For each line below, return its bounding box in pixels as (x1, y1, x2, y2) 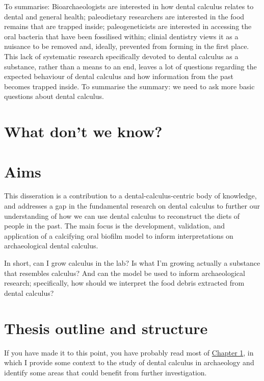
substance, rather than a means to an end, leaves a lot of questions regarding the (4, 61, 257, 71)
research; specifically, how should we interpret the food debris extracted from (4, 277, 245, 288)
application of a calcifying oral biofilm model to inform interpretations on (4, 230, 233, 241)
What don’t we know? (4, 121, 163, 142)
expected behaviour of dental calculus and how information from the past (4, 71, 233, 82)
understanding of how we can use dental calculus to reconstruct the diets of (4, 210, 240, 221)
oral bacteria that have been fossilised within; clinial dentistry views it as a (4, 31, 239, 41)
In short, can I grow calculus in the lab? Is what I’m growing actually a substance (4, 258, 260, 268)
